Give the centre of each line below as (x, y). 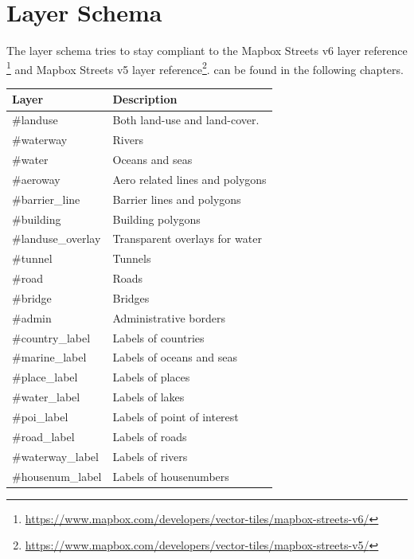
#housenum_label (57, 476)
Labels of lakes (148, 397)
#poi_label (40, 416)
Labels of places (151, 377)
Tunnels (132, 258)
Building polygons (156, 219)
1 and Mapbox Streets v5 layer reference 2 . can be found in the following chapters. (205, 68)
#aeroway (36, 179)
